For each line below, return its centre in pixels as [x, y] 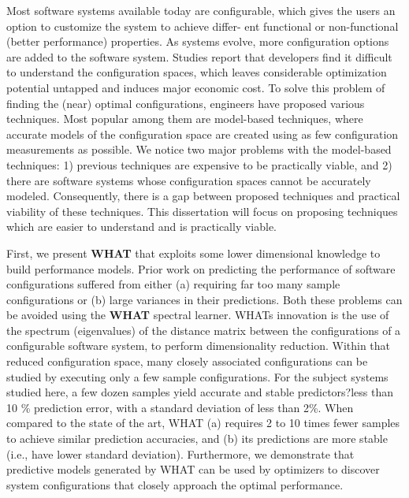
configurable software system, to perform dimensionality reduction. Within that [199, 346]
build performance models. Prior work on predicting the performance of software [201, 268]
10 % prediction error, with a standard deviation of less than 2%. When [180, 407]
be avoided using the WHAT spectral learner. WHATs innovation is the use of [198, 315]
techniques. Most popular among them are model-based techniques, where [185, 119]
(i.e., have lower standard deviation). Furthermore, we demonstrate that [180, 453]
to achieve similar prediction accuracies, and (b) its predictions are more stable [197, 439]
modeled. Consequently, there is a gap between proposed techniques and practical [203, 196]
